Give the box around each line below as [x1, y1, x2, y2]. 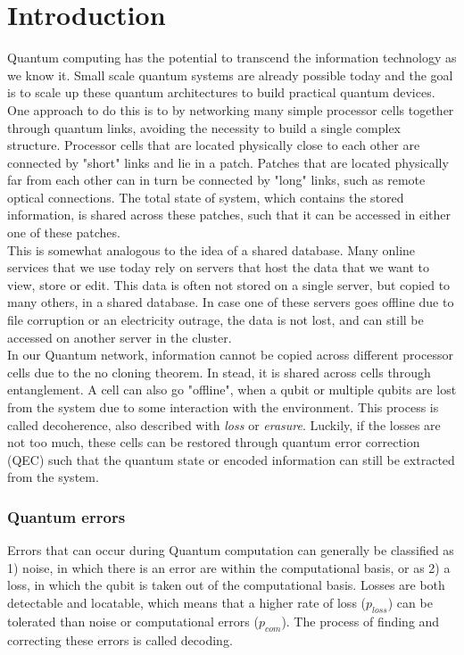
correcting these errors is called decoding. [7, 630, 233, 649]
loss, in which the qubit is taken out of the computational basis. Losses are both [7, 576, 445, 594]
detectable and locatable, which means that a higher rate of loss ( [7, 593, 367, 611]
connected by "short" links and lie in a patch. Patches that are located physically [7, 153, 449, 171]
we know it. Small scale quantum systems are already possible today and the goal [7, 65, 453, 84]
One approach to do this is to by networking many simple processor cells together [7, 100, 454, 119]
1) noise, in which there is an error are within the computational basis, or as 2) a [7, 558, 451, 576]
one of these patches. [7, 223, 120, 242]
